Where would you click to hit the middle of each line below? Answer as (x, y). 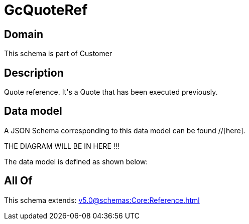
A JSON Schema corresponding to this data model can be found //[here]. (125, 130)
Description (34, 73)
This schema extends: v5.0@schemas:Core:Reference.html (102, 200)
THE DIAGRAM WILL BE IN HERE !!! (62, 146)
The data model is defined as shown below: (76, 161)
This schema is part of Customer (58, 54)
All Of (18, 181)
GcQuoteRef (46, 10)
